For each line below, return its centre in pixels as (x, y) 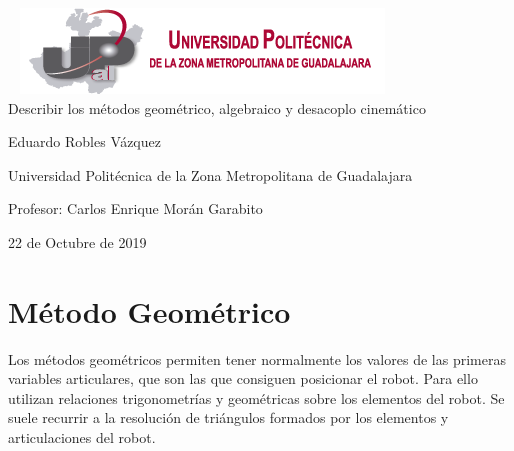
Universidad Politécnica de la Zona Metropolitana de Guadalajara (210, 174)
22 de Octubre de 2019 (77, 241)
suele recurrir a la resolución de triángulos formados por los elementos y (228, 417)
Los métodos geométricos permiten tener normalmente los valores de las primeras (257, 358)
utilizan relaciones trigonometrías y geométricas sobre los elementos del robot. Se (256, 397)
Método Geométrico (149, 310)
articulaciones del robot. (82, 437)
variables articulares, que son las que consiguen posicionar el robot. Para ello (243, 378)
